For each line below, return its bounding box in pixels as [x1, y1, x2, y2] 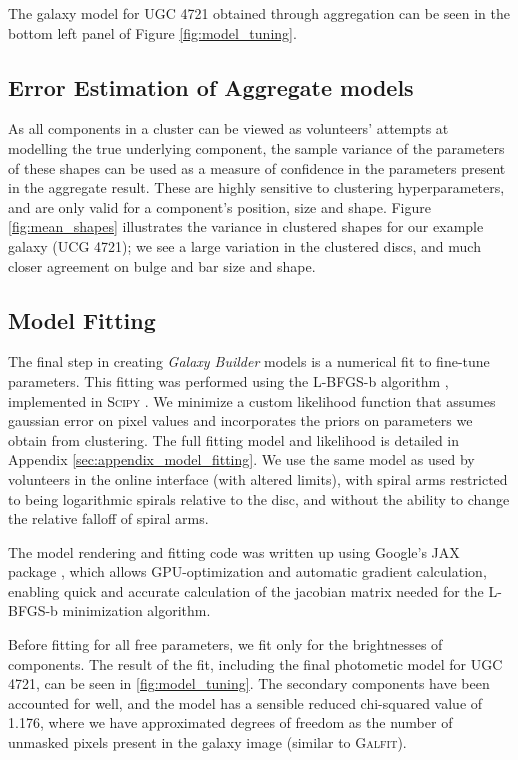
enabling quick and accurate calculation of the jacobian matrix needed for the [8, 580, 484, 601]
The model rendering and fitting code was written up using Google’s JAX [8, 541, 460, 562]
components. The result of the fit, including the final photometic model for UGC [8, 653, 503, 674]
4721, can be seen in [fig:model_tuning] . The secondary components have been [8, 673, 490, 694]
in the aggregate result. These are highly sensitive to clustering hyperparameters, [8, 177, 505, 198]
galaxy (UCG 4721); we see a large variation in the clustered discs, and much [8, 235, 481, 256]
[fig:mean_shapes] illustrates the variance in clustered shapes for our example [8, 216, 484, 237]
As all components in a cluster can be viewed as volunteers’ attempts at [8, 118, 449, 139]
